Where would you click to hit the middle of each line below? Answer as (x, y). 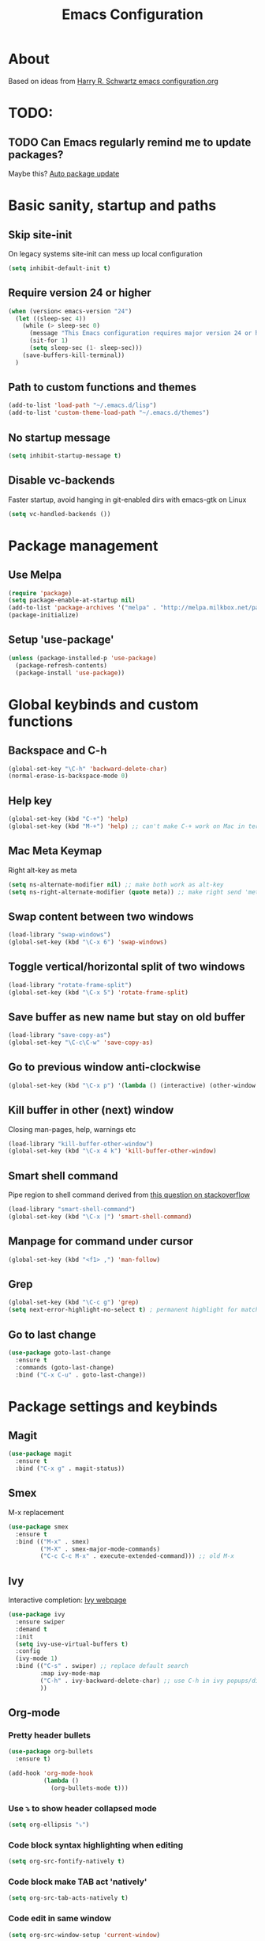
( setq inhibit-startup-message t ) (65, 456)
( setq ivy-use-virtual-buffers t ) (72, 1644)
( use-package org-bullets (50, 1752)
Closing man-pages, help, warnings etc (72, 1129)
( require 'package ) (40, 593)
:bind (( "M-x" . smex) (52, 1541)
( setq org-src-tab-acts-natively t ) (68, 1898)
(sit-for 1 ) (49, 341)
